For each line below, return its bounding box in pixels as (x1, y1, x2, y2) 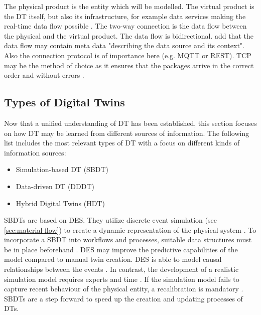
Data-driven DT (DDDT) (16, 181, 94, 191)
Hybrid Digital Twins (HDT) (16, 198, 105, 208)
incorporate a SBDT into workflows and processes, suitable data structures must (4, 234, 252, 245)
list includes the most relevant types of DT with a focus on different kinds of (4, 137, 240, 148)
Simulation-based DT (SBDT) (16, 164, 109, 175)
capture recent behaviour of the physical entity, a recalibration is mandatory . (4, 283, 243, 294)
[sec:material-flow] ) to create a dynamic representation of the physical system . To (4, 224, 256, 235)
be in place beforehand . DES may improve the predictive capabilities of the (4, 244, 238, 254)
